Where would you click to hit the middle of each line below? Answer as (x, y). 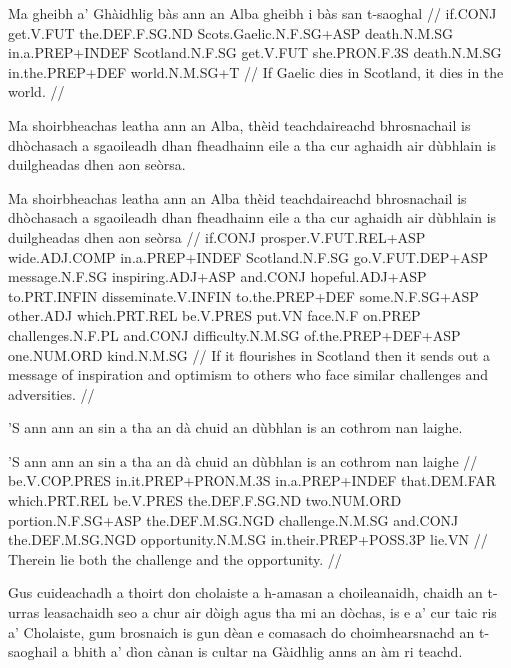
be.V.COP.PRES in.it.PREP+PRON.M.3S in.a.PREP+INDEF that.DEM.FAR (252, 480)
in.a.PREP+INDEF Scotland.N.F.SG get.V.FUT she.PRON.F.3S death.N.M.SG (255, 52)
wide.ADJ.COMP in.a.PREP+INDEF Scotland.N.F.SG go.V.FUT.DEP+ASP (248, 256)
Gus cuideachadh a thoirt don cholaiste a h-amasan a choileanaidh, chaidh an (245, 592)
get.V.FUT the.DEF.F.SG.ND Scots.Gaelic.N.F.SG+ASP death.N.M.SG (231, 32)
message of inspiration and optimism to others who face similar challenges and (248, 374)
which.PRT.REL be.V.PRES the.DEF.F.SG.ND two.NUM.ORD (205, 500)
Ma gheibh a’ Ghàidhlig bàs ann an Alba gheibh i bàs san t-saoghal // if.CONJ (252, 13)
